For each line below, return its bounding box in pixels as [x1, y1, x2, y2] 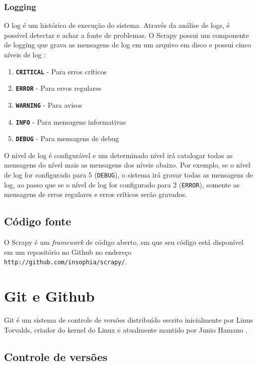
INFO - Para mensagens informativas [15, 116, 126, 127]
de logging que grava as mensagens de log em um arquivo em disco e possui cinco [4, 39, 252, 50]
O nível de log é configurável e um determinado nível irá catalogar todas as [4, 150, 233, 160]
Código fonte [4, 213, 72, 229]
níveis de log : [4, 49, 46, 59]
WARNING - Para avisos [15, 99, 83, 110]
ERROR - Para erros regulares [15, 83, 101, 93]
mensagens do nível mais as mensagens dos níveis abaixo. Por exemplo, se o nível [4, 160, 251, 170]
